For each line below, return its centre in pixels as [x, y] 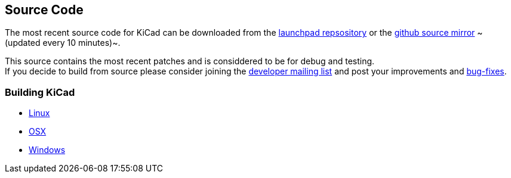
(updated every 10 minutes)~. [63, 43]
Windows [47, 150]
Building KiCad [40, 92]
